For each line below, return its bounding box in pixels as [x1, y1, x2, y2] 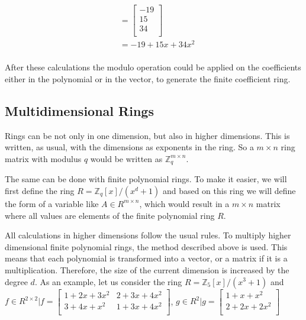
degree [5, 275, 28, 287]
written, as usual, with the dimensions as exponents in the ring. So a [5, 141, 254, 153]
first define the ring [5, 184, 75, 196]
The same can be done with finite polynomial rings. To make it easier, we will [5, 173, 287, 185]
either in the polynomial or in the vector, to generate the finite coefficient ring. [5, 72, 291, 85]
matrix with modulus [5, 152, 82, 164]
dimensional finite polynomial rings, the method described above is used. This [5, 240, 288, 253]
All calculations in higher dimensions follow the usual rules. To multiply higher [5, 229, 291, 241]
